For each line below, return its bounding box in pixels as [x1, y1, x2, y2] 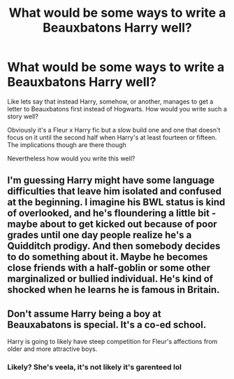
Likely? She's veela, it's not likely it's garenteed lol [7, 362, 182, 372]
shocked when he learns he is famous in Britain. [7, 284, 220, 296]
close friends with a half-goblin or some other [7, 262, 211, 274]
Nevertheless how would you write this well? [7, 154, 136, 163]
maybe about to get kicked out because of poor [7, 219, 218, 230]
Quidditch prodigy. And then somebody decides [7, 240, 221, 252]
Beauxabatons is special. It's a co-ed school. [7, 319, 207, 331]
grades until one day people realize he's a [7, 229, 192, 241]
